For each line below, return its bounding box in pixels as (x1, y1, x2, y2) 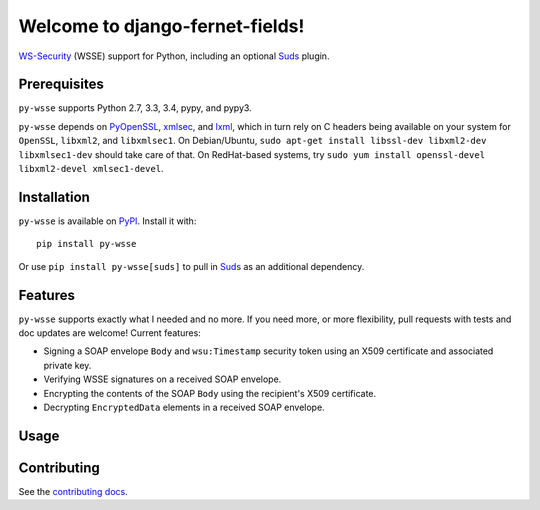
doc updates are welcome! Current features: (18, 327, 202, 339)
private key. (43, 359, 92, 371)
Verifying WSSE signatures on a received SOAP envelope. (43, 373, 282, 385)
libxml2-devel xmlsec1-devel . (18, 163, 164, 175)
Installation (18, 188, 90, 205)
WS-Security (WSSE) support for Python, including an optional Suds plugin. (18, 50, 330, 62)
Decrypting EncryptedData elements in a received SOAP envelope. (43, 401, 325, 413)
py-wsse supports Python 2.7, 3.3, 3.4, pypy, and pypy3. (18, 102, 252, 114)
